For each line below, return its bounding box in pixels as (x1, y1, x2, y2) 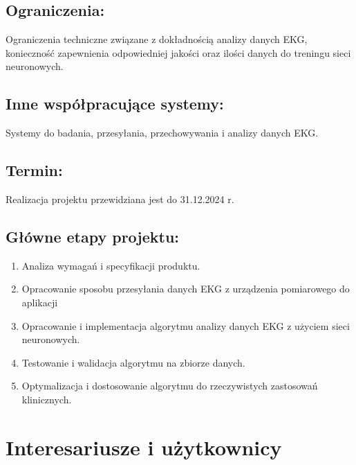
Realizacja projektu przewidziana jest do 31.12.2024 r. (6, 191, 234, 206)
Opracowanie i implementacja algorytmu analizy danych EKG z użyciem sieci (21, 318, 350, 333)
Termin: (6, 159, 63, 181)
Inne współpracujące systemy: (6, 93, 224, 114)
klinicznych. (21, 392, 72, 406)
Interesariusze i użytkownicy (6, 432, 282, 461)
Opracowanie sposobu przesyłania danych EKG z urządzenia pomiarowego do (21, 281, 350, 296)
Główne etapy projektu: (6, 225, 180, 247)
